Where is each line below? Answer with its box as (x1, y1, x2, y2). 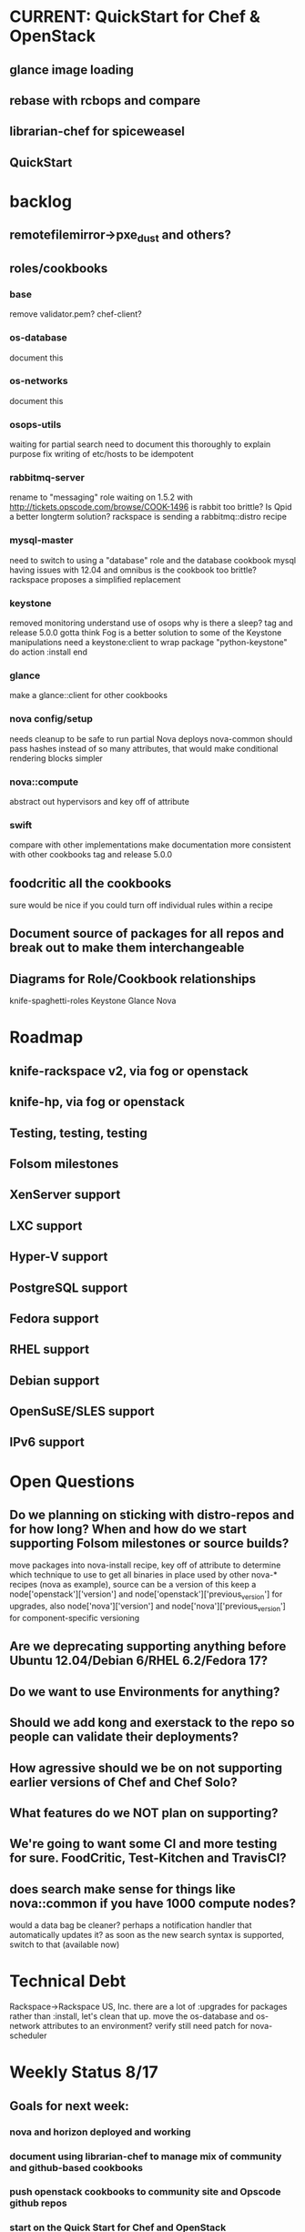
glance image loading (9, 62, 135, 77)
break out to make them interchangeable (9, 940, 245, 956)
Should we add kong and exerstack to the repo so (9, 1715, 295, 1730)
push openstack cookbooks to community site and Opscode (9, 2186, 281, 2198)
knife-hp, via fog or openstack (9, 1094, 185, 1110)
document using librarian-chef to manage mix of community (9, 2150, 282, 2163)
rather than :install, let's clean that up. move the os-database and (9, 2011, 255, 2022)
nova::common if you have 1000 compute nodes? (9, 1895, 296, 1911)
